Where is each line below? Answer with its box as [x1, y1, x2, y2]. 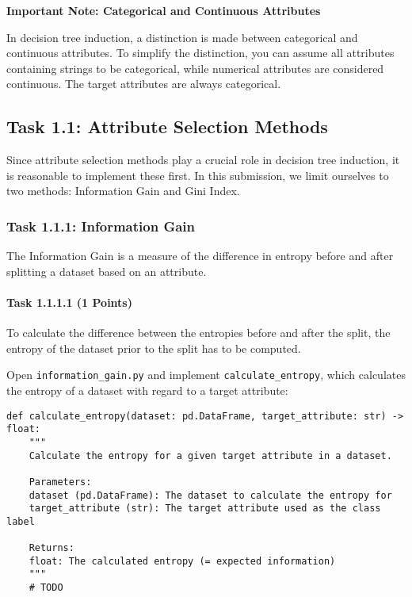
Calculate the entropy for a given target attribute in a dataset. [29, 450, 392, 461]
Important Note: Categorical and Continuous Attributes [6, 2, 321, 18]
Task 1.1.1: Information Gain [6, 216, 195, 235]
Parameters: [29, 476, 92, 488]
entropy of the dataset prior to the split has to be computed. [6, 339, 301, 356]
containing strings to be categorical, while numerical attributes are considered [6, 59, 384, 76]
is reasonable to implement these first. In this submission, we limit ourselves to [6, 166, 389, 183]
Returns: [29, 542, 74, 554]
